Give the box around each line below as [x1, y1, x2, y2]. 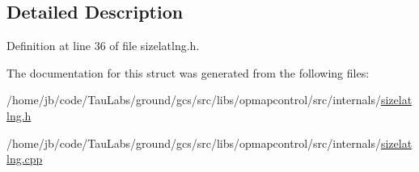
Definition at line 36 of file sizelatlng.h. [6, 37, 200, 54]
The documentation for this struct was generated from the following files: [6, 64, 370, 81]
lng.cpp [6, 150, 43, 167]
